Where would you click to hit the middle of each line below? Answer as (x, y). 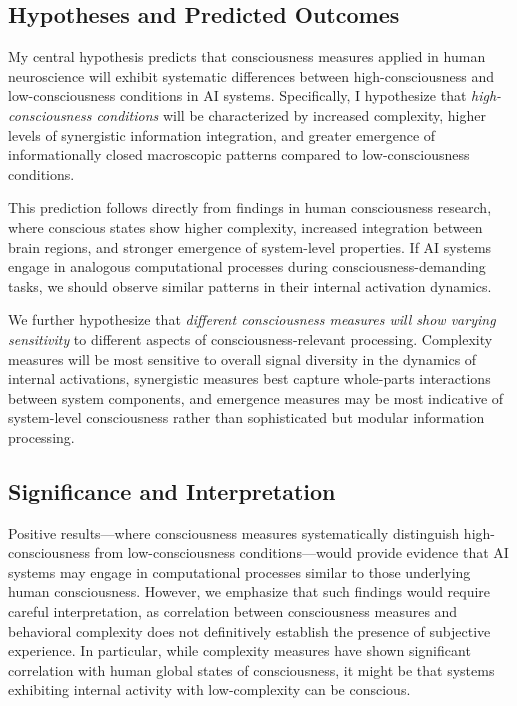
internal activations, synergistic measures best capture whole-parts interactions (249, 378)
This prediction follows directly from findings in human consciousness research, (250, 207)
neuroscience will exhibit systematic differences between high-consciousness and (251, 75)
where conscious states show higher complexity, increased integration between (245, 226)
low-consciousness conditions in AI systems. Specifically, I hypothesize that (237, 95)
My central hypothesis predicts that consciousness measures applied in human (247, 56)
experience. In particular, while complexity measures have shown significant (239, 650)
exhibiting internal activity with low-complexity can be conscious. (209, 689)
